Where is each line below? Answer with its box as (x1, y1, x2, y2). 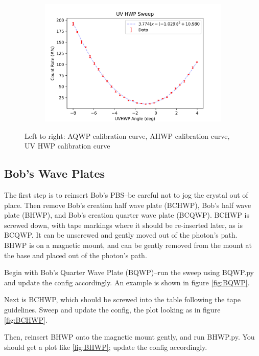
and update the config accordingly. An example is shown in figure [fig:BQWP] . (4, 277, 250, 287)
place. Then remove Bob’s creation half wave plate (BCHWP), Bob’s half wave (4, 199, 251, 210)
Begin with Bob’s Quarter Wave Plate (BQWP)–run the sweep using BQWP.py (4, 267, 254, 278)
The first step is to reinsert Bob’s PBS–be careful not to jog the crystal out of (4, 190, 248, 200)
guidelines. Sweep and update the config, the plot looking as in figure (4, 304, 221, 315)
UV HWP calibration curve (25, 140, 110, 151)
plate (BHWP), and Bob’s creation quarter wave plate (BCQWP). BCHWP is (4, 210, 249, 220)
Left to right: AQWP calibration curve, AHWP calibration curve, (25, 130, 230, 141)
